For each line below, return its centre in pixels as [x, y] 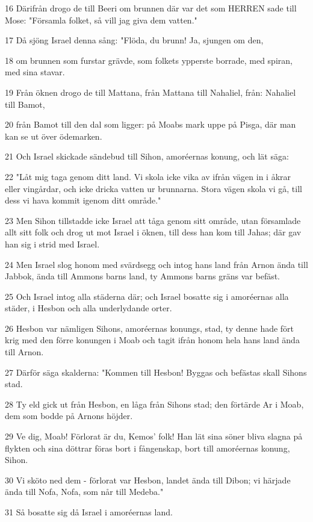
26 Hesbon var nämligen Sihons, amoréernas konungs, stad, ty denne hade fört [150, 328]
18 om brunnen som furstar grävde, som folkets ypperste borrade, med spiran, [149, 60]
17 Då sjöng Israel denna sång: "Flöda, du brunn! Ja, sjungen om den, [134, 40]
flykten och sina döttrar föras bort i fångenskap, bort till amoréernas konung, [147, 448]
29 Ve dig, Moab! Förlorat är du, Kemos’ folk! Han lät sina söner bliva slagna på [154, 436]
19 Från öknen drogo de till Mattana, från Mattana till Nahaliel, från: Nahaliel [150, 92]
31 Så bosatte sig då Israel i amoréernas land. [89, 512]
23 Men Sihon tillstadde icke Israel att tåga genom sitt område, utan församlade [153, 220]
